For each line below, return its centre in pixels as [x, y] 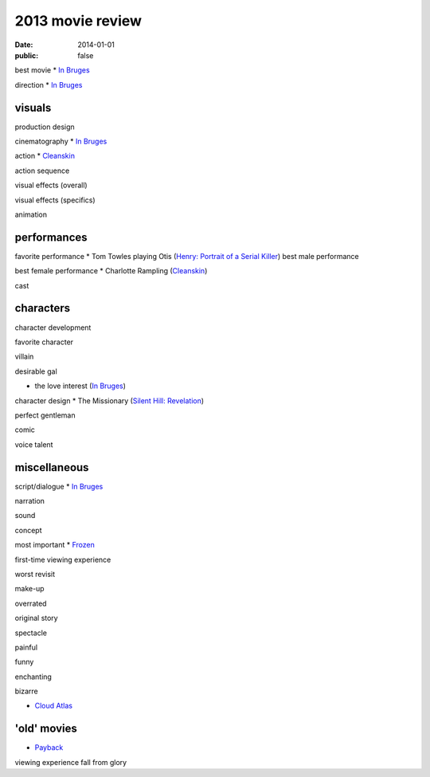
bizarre [27, 691]
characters [43, 308]
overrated [31, 603]
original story [37, 618]
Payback [49, 748]
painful [26, 647]
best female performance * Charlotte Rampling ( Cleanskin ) [111, 271]
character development [53, 328]
